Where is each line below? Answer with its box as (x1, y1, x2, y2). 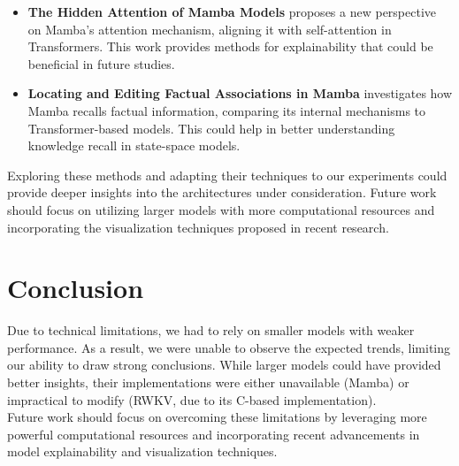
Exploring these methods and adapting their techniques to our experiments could (7, 165, 448, 184)
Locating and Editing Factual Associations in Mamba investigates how (27, 84, 453, 103)
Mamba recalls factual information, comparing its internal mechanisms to (27, 101, 426, 119)
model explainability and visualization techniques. (7, 442, 278, 461)
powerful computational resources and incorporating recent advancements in (7, 424, 420, 443)
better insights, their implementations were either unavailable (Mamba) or (7, 373, 409, 392)
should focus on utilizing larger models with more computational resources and (7, 200, 435, 218)
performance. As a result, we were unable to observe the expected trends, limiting (7, 338, 451, 356)
